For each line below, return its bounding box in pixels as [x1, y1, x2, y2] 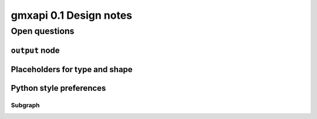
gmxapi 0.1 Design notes [11, 9, 133, 22]
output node [11, 45, 60, 55]
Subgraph [11, 101, 40, 109]
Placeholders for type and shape [11, 64, 133, 74]
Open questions [11, 26, 75, 36]
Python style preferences [11, 83, 106, 93]
